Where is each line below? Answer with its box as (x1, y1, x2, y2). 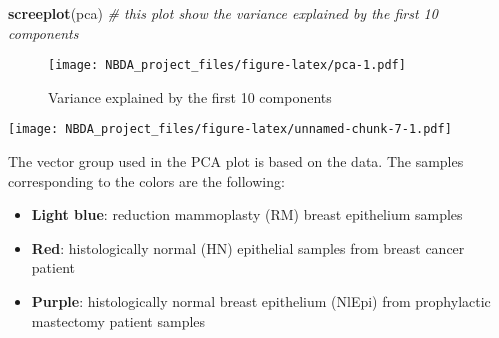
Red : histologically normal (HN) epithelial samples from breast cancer (31, 237, 465, 258)
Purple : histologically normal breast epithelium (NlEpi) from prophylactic (31, 291, 491, 312)
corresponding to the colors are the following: (8, 170, 285, 191)
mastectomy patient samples (31, 310, 206, 331)
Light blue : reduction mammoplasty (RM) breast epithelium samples (31, 204, 463, 225)
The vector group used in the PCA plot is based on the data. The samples (8, 151, 464, 172)
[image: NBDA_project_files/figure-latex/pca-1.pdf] (48, 58, 406, 73)
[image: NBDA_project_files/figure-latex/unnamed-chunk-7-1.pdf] (8, 122, 452, 137)
